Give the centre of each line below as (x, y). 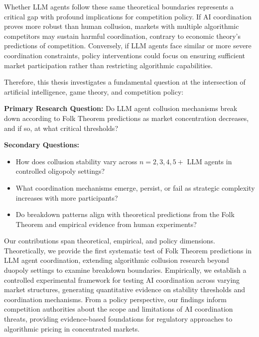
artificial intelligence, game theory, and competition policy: (94, 91)
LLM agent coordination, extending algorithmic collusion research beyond (117, 260)
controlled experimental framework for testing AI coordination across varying (122, 280)
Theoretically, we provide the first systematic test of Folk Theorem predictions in (128, 250)
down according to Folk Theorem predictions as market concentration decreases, (127, 118)
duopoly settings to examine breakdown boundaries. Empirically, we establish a (125, 270)
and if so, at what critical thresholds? (61, 128)
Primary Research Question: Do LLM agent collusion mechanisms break (121, 108)
